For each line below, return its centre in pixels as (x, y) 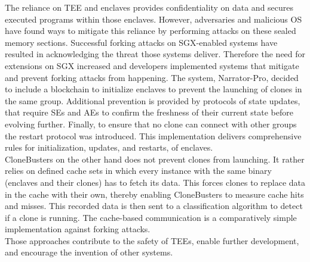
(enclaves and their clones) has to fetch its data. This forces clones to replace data (155, 182)
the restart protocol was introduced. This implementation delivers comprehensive (153, 135)
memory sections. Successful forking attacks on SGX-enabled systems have (141, 42)
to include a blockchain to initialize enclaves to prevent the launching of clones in (154, 89)
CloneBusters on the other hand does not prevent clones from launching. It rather (155, 159)
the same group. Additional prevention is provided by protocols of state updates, (153, 100)
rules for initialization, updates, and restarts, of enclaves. (109, 147)
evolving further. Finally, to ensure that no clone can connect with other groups (151, 124)
